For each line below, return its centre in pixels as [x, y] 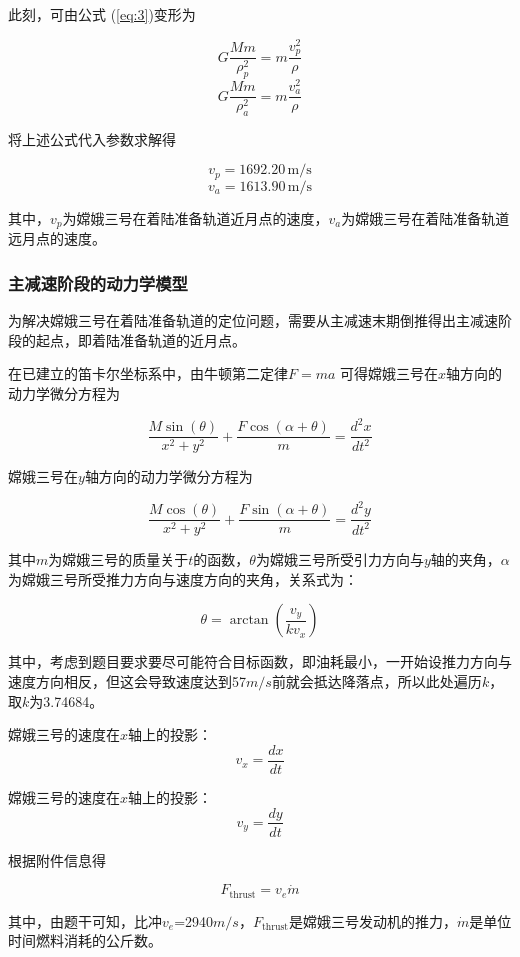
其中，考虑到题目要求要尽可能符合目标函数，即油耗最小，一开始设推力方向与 [260, 661]
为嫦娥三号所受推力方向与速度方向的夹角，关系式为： [183, 578]
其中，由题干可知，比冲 [85, 920]
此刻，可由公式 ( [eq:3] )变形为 [102, 14]
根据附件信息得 [57, 859]
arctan [249, 620]
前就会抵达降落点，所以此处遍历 [376, 681]
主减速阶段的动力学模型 [98, 282]
